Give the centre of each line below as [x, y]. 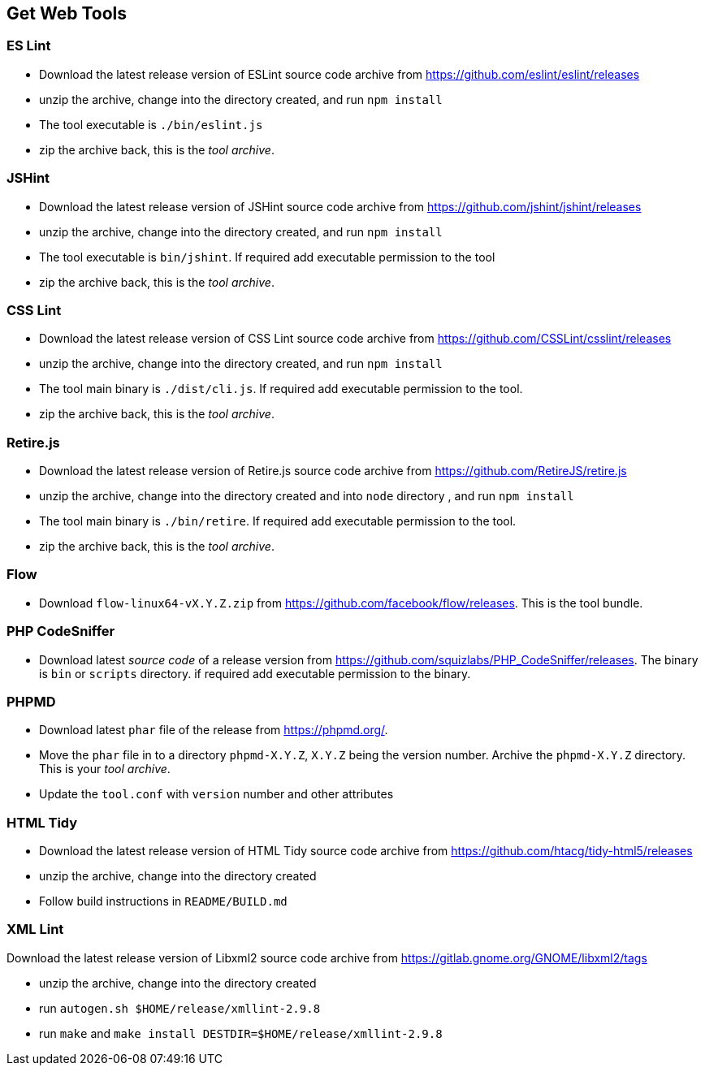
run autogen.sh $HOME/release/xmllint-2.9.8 [180, 1008]
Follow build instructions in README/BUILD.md [163, 901]
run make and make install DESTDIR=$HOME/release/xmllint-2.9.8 [241, 1033]
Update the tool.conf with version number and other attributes [216, 794]
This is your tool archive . [105, 769]
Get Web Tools [67, 13]
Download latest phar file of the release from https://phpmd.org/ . [214, 730]
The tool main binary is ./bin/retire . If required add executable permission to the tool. [278, 521]
